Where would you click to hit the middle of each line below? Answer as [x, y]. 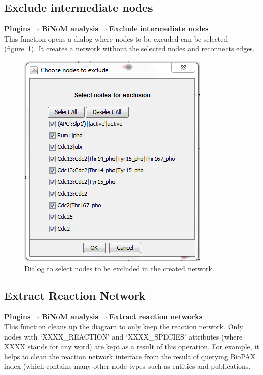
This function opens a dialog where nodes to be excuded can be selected [116, 38]
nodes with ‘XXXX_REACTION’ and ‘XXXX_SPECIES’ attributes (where [123, 336]
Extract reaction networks [156, 316]
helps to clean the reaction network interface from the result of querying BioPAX [130, 356]
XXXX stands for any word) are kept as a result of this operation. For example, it [132, 346]
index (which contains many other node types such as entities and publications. [127, 366]
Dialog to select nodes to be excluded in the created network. [119, 268]
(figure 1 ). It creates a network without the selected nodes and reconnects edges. [129, 48]
